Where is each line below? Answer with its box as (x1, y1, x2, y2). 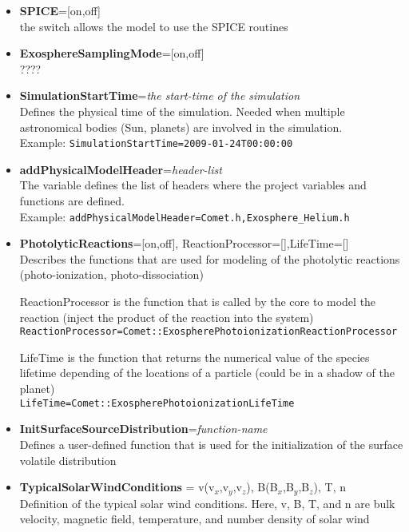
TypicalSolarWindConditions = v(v (19, 478, 215, 495)
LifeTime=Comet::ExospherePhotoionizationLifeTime (19, 397, 295, 409)
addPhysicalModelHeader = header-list (19, 161, 222, 177)
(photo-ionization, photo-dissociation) (19, 266, 204, 283)
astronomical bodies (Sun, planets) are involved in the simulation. (19, 118, 343, 135)
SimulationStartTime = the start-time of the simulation (19, 87, 300, 104)
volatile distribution (19, 451, 117, 468)
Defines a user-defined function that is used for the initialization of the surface (19, 435, 403, 452)
